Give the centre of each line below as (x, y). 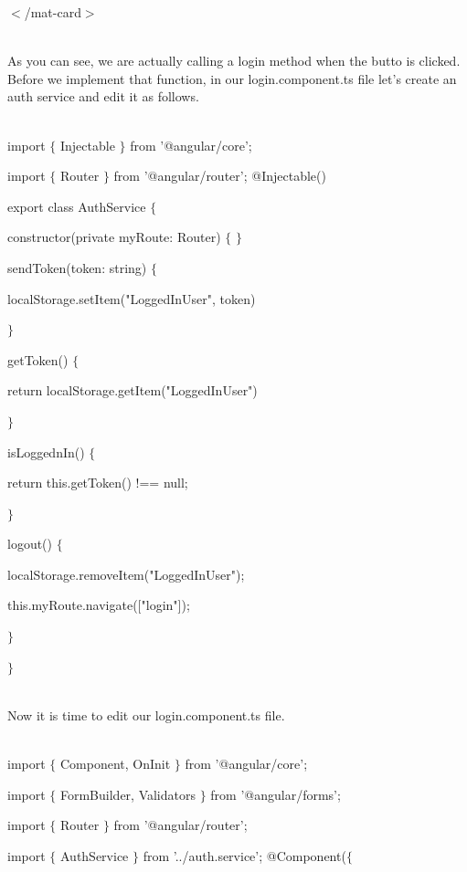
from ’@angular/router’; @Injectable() (220, 176)
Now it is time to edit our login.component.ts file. (146, 714)
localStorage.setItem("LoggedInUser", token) (132, 298)
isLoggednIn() (46, 452)
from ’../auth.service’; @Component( (244, 855)
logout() (30, 544)
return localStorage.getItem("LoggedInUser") (133, 390)
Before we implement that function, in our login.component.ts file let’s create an (232, 78)
